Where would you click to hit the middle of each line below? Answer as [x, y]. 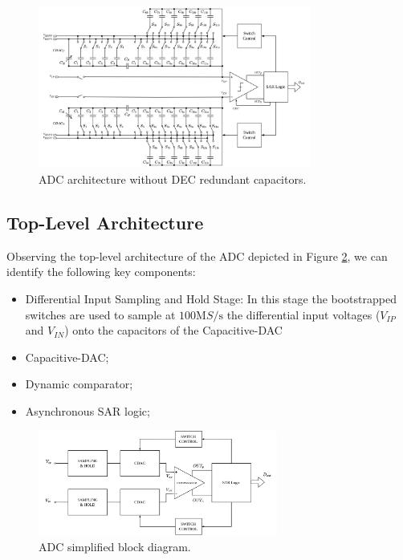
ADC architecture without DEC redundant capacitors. [173, 179]
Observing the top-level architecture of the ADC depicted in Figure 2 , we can [197, 256]
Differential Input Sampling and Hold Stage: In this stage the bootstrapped [211, 298]
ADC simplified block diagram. [115, 546]
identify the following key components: [101, 272]
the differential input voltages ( [303, 314]
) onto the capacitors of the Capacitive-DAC [173, 330]
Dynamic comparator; [79, 384]
